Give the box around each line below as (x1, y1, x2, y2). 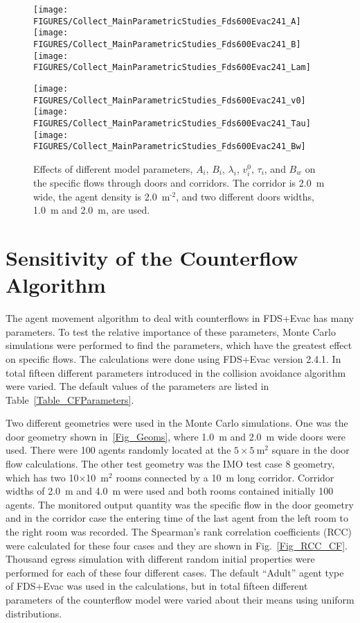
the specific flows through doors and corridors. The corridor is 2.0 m (33, 176, 325, 190)
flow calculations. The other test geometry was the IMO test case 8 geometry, (6, 456, 335, 471)
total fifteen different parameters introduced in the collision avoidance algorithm (6, 365, 346, 379)
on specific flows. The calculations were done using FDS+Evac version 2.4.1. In (6, 351, 341, 366)
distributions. (6, 606, 62, 620)
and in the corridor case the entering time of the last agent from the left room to (6, 511, 349, 525)
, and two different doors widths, (176, 189, 315, 203)
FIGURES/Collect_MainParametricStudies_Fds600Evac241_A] (33, 16, 301, 26)
